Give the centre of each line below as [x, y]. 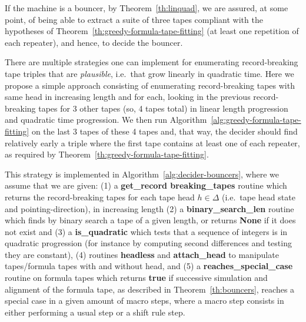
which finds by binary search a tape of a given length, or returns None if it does [150, 220]
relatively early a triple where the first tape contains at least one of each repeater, [152, 142]
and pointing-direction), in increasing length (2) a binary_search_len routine [149, 208]
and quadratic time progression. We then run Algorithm [106, 120]
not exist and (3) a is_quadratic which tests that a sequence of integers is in [146, 231]
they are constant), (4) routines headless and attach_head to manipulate [142, 254]
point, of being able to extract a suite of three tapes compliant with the [134, 19]
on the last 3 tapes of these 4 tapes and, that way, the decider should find [164, 131]
